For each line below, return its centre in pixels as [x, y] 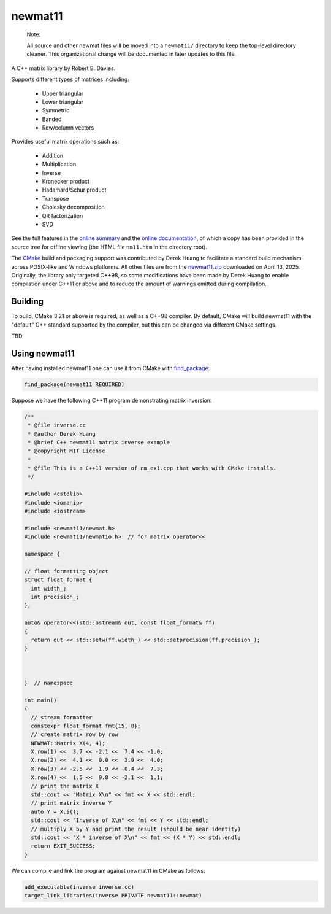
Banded [52, 119]
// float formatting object [66, 571]
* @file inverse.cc [57, 425]
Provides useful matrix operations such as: [65, 142]
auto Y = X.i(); [55, 811]
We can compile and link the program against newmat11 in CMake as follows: [108, 870]
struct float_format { [58, 580]
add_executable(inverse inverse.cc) [79, 887]
